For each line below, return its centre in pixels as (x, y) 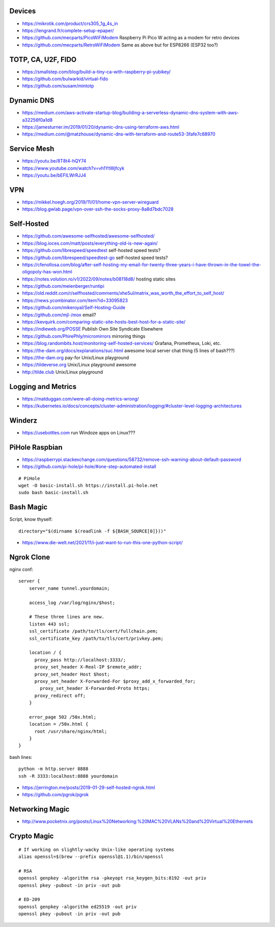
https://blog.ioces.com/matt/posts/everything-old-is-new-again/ (90, 243)
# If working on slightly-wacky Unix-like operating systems (96, 849)
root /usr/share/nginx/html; (71, 731)
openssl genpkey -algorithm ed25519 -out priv (78, 907)
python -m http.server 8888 (53, 769)
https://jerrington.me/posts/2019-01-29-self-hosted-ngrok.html (89, 787)
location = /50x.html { (59, 724)
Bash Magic (29, 507)
